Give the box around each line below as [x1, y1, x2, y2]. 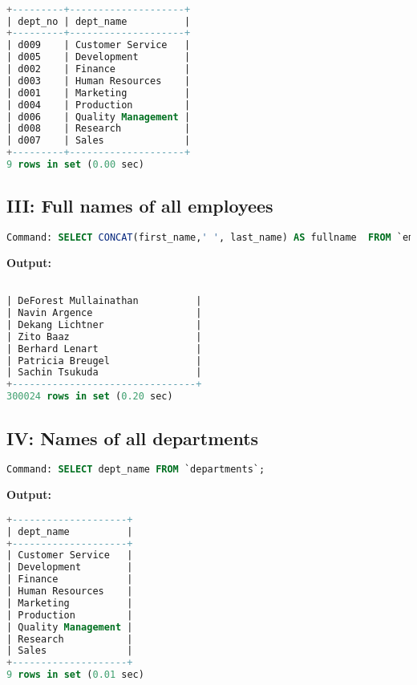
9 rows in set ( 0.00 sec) [6, 159, 144, 171]
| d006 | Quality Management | [6, 111, 191, 123]
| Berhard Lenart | [6, 342, 202, 355]
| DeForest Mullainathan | [6, 295, 202, 307]
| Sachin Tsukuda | [6, 367, 202, 379]
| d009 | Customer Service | [6, 39, 191, 51]
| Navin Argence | [6, 307, 202, 319]
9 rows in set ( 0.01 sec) [6, 669, 144, 681]
